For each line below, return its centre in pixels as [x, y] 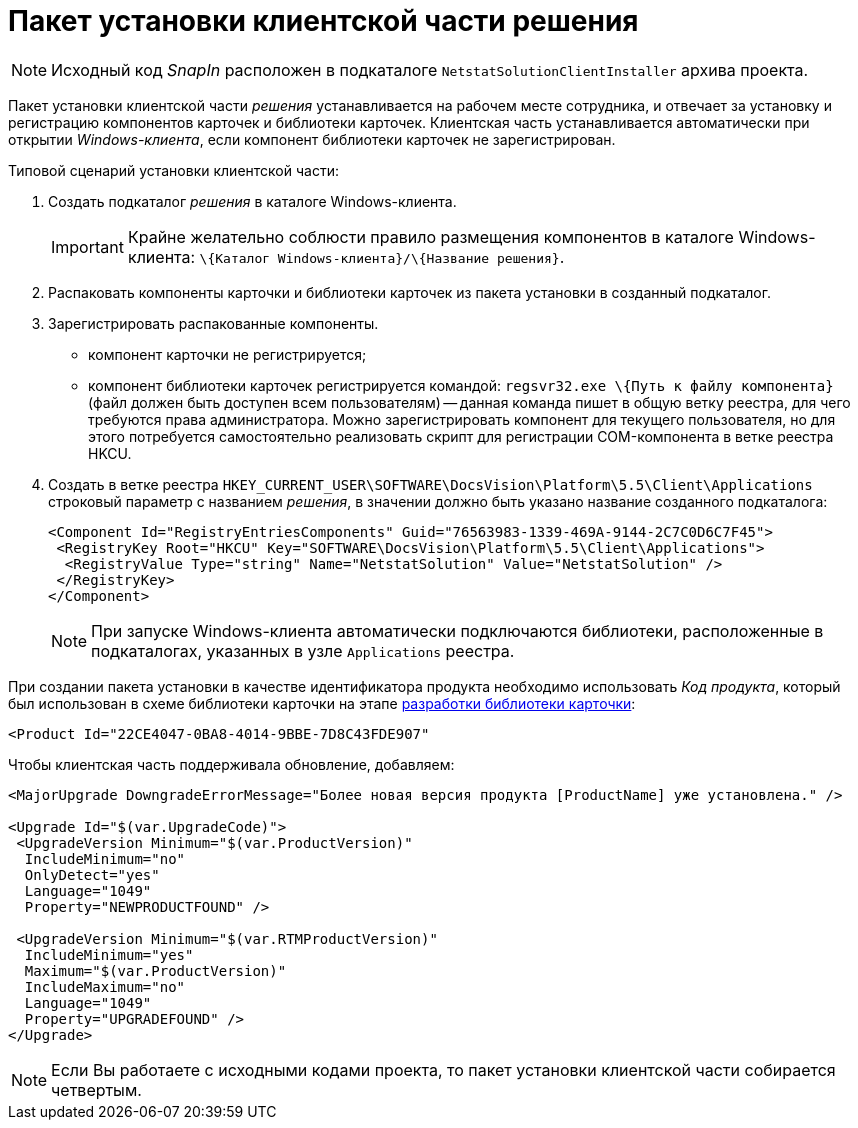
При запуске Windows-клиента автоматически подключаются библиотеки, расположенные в [457, 630]
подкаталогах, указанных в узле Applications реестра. [303, 650]
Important [87, 246]
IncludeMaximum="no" [105, 986]
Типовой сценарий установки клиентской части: [173, 170]
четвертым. [96, 1089]
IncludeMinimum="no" [105, 858]
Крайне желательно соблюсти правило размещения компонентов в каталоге [430, 236]
